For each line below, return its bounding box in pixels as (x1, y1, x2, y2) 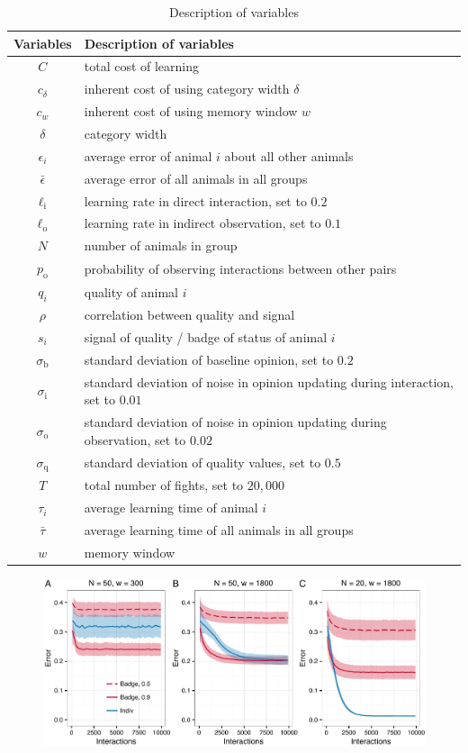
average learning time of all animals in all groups (84, 520, 354, 539)
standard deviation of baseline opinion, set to (84, 349, 334, 368)
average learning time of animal (84, 498, 258, 517)
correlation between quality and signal (84, 305, 295, 324)
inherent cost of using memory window (84, 102, 298, 121)
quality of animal (84, 282, 178, 301)
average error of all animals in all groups (84, 168, 308, 187)
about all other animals (224, 146, 354, 165)
